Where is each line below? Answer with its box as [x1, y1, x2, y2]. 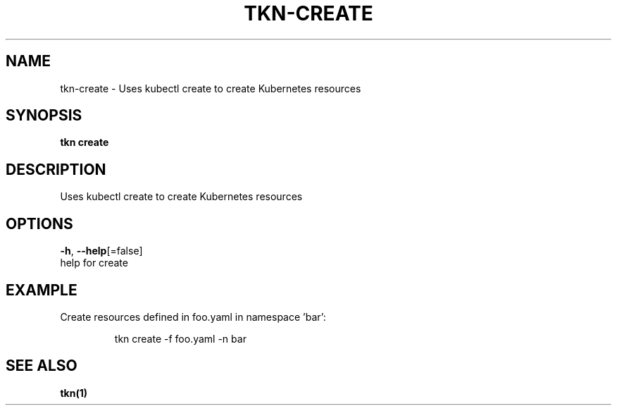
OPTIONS [6, 214, 73, 233]
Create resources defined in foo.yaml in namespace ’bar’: [60, 310, 326, 323]
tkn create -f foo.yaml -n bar [114, 332, 247, 345]
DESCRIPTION [6, 160, 106, 178]
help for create [60, 257, 128, 269]
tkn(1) [60, 386, 87, 399]
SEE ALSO [6, 357, 77, 375]
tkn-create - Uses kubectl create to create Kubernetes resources [60, 82, 361, 94]
